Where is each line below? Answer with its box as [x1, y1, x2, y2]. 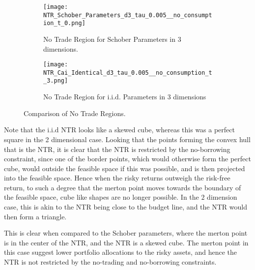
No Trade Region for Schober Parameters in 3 [43, 33, 181, 44]
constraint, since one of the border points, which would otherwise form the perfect [4, 153, 251, 164]
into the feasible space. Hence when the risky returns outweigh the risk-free [4, 173, 230, 183]
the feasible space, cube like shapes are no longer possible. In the [4, 192, 199, 202]
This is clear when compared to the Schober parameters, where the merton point [4, 228, 248, 238]
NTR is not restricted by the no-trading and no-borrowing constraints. [4, 257, 217, 267]
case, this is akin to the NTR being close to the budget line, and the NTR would [4, 202, 247, 212]
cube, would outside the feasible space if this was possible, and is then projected [4, 163, 245, 173]
